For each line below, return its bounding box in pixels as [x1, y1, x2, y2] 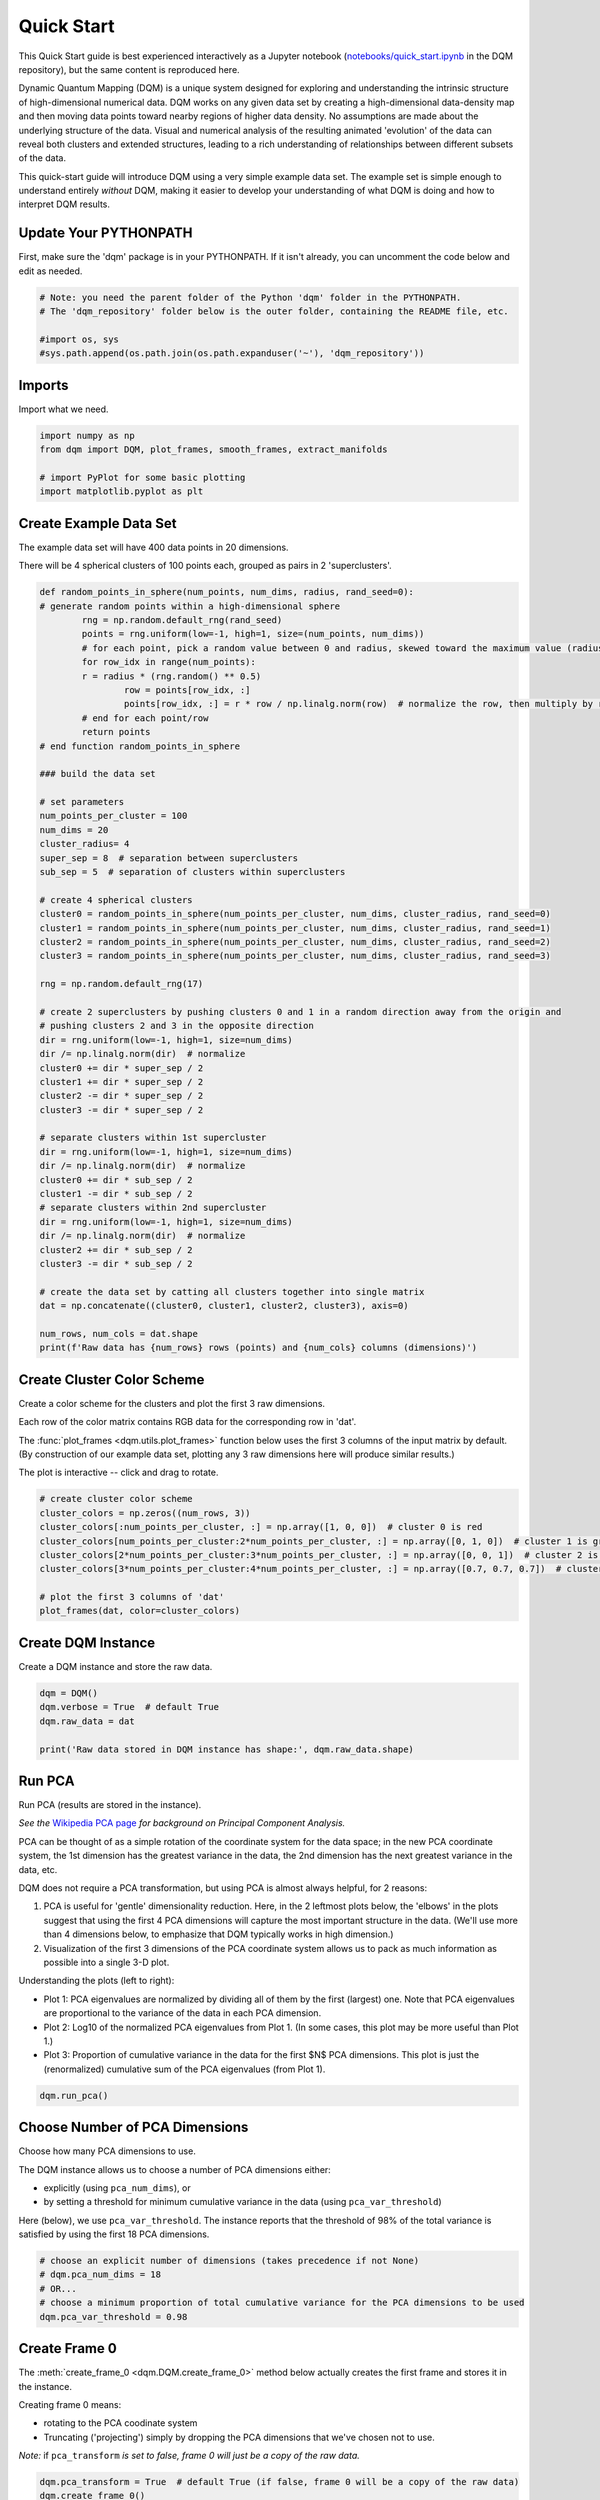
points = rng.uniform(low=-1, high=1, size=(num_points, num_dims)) [81, 628, 425, 640]
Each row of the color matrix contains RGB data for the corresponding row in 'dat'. [18, 1416, 357, 1428]
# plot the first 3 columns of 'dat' [39, 1591, 225, 1603]
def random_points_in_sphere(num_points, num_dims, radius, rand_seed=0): [39, 586, 415, 598]
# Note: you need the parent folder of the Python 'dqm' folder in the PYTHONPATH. [39, 291, 462, 303]
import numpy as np [39, 430, 135, 441]
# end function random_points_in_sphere [39, 740, 240, 752]
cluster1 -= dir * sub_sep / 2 [39, 1188, 194, 1200]
